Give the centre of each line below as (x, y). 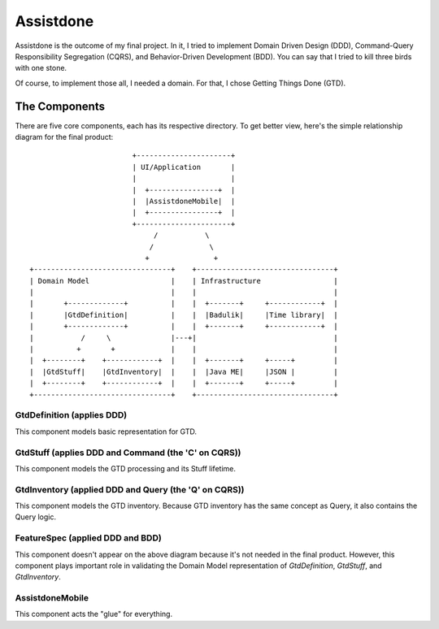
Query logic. (36, 517)
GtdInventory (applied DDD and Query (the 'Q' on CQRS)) (130, 489)
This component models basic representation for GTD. (106, 432)
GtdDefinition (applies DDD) (71, 415)
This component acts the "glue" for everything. (94, 614)
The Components (60, 106)
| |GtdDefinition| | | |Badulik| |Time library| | (184, 314)
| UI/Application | (184, 167)
